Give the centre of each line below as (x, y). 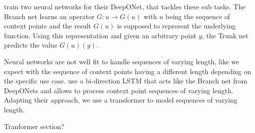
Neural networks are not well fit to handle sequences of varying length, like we (122, 61)
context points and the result (48, 26)
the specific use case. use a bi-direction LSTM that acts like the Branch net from (126, 81)
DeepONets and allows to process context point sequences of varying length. (119, 90)
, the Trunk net (225, 35)
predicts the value (31, 45)
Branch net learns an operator (49, 16)
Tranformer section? (34, 126)
